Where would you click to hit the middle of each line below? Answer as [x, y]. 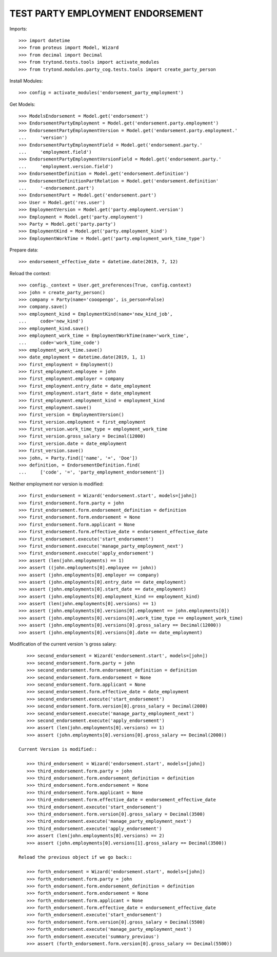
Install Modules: [26, 81]
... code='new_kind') [51, 321]
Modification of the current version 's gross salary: [63, 644]
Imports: [18, 29]
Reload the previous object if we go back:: [76, 857]
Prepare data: [24, 250]
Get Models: [22, 104]
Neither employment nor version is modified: [56, 484]
